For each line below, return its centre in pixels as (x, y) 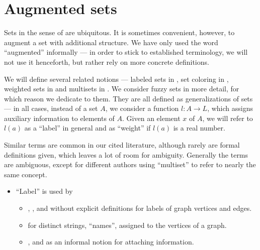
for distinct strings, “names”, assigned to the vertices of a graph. (127, 225)
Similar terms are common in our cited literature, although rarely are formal (122, 145)
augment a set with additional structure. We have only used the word (111, 42)
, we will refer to (228, 118)
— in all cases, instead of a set (51, 108)
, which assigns (230, 108)
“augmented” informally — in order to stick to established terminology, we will (126, 52)
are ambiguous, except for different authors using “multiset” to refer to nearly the (130, 164)
